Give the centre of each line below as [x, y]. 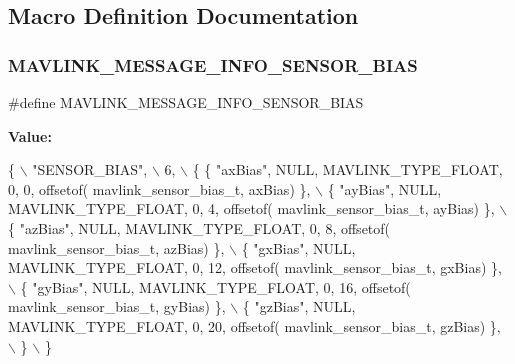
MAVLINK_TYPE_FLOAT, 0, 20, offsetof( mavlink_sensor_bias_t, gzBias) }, [254, 325]
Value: [30, 135]
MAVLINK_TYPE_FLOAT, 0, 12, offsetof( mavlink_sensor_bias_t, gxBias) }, [255, 267]
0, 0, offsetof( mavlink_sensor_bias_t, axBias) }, [159, 188]
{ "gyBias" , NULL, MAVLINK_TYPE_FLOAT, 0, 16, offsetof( [215, 286]
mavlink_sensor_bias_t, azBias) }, [116, 247]
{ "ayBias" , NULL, [384, 188]
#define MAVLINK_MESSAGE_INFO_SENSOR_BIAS [186, 102]
